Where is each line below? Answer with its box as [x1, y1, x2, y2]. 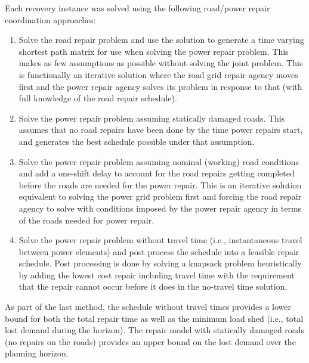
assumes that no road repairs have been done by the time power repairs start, [18, 123, 303, 136]
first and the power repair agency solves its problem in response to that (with [18, 80, 302, 92]
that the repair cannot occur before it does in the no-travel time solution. [18, 280, 288, 293]
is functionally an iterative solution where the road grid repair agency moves [18, 68, 298, 80]
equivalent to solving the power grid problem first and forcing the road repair [18, 190, 302, 203]
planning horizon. [5, 347, 69, 359]
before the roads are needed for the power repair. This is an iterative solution [18, 178, 302, 191]
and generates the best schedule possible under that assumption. [18, 135, 255, 147]
